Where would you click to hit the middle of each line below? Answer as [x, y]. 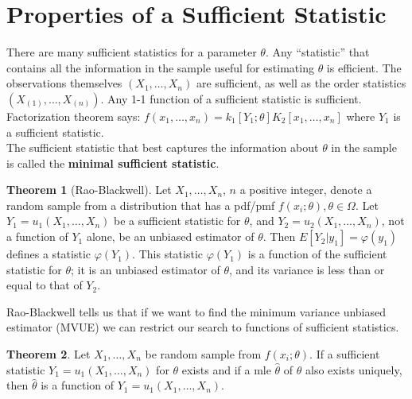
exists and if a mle [226, 369]
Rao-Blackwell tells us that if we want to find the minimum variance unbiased [196, 311]
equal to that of [45, 285]
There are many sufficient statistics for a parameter [132, 52]
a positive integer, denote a [306, 190]
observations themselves [64, 83]
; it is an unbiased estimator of [146, 269]
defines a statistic [49, 254]
